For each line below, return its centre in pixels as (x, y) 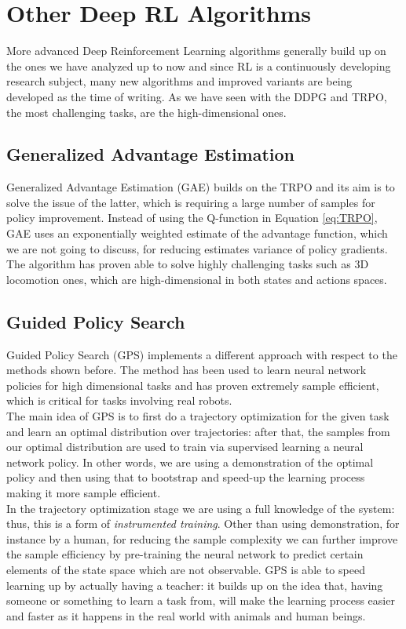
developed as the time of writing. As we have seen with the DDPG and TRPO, (197, 96)
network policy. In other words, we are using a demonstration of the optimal (190, 462)
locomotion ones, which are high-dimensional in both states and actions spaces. (197, 279)
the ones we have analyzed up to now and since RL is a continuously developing (199, 65)
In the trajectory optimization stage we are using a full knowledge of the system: (201, 508)
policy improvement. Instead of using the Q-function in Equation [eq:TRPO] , (192, 218)
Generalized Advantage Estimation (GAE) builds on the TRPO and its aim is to (201, 187)
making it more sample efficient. (84, 493)
